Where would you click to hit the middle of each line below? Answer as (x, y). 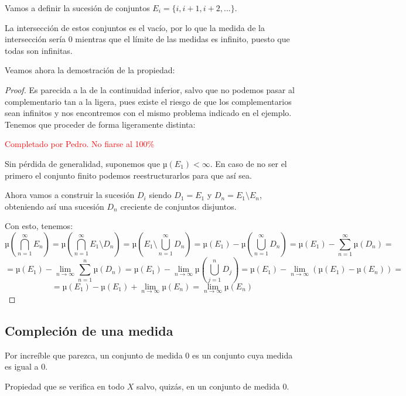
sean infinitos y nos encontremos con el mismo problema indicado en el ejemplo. (148, 113)
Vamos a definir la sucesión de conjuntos (77, 8)
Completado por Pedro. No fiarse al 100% (80, 144)
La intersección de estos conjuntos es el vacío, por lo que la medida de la (135, 27)
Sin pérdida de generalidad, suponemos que (83, 163)
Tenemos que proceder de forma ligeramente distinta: (100, 124)
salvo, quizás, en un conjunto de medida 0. (213, 386)
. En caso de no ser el (248, 163)
